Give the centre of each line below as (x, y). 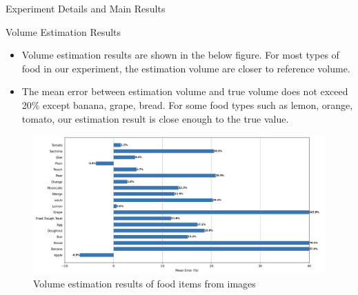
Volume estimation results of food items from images (145, 284)
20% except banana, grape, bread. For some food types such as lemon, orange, (187, 104)
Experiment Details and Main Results (86, 8)
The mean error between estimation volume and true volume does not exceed (185, 91)
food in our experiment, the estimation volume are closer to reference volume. (186, 68)
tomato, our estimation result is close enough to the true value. (155, 118)
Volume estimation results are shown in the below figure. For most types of (180, 55)
